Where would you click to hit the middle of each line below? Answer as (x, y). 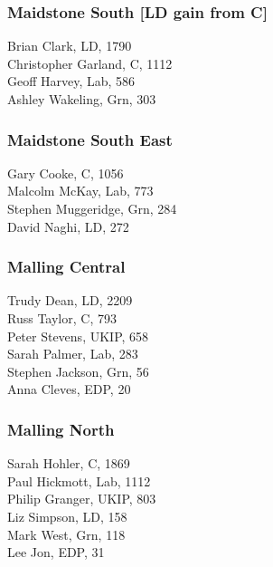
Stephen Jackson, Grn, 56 (78, 371)
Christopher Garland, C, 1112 (90, 63)
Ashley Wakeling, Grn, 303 (82, 99)
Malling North (61, 429)
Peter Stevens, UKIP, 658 (78, 336)
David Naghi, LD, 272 (68, 226)
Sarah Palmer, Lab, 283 (73, 354)
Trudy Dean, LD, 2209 (70, 300)
